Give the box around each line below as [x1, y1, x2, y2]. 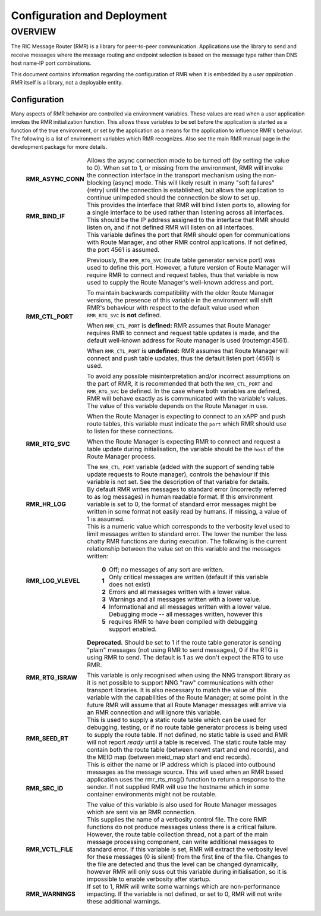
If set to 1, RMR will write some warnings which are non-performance [87, 882, 281, 890]
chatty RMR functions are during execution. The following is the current [87, 537, 287, 545]
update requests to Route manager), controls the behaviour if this [87, 470, 270, 479]
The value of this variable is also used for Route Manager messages [87, 801, 277, 809]
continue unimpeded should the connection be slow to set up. [87, 193, 260, 202]
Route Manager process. [87, 452, 156, 461]
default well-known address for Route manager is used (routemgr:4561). [87, 336, 289, 345]
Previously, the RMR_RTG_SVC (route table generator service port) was [87, 256, 276, 264]
